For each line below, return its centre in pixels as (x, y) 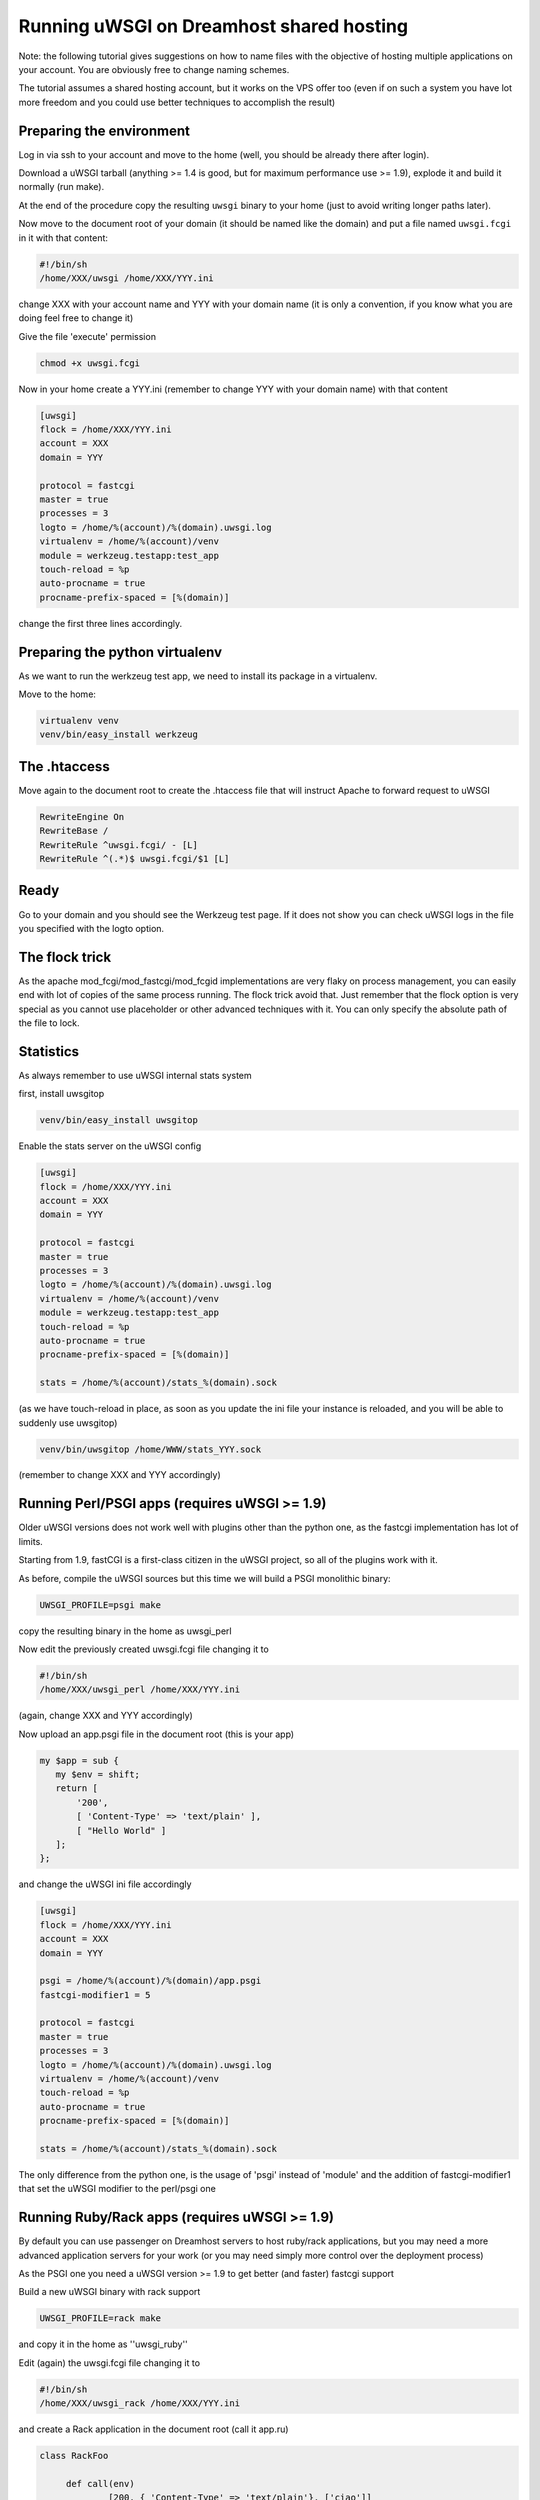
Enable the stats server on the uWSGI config (110, 1146)
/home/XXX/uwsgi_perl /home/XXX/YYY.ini (139, 1689)
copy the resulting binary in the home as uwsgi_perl (125, 1631)
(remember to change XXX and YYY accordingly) (120, 1475)
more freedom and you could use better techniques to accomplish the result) (177, 102)
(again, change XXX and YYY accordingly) (106, 1716)
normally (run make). (61, 187)
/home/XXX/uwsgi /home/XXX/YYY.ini (126, 278)
